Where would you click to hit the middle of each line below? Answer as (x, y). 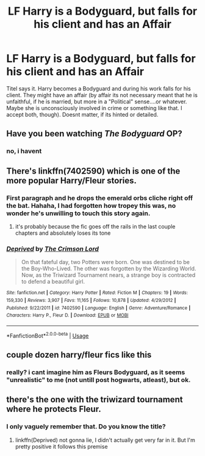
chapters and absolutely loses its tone (63, 233)
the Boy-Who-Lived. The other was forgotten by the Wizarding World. (109, 269)
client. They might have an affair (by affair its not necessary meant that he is (102, 95)
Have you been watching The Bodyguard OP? (94, 134)
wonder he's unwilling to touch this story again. (78, 213)
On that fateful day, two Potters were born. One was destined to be (106, 262)
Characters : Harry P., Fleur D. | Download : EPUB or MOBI (67, 315)
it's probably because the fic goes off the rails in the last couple (95, 226)
